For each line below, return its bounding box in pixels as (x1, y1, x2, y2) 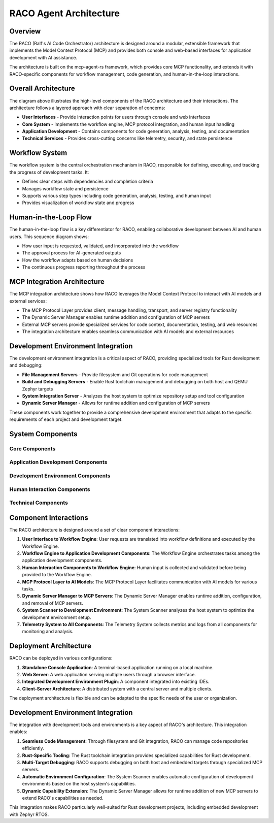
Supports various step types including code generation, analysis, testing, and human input (22, 192, 211, 199)
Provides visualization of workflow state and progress (22, 200, 134, 206)
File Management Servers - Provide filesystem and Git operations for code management (22, 371, 208, 378)
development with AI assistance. (9, 54, 78, 60)
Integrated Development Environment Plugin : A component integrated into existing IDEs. (22, 678, 210, 685)
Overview (9, 27, 41, 36)
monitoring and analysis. (22, 629, 74, 635)
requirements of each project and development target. (9, 416, 123, 422)
